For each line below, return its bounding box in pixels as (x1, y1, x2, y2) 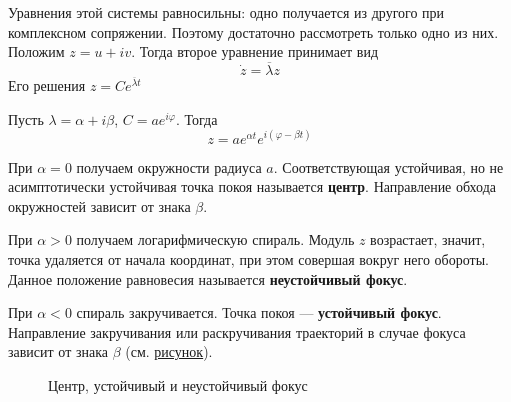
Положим (8, 41, 65, 62)
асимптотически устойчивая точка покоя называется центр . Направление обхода (8, 176, 496, 197)
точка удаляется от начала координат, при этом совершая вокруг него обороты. (8, 249, 489, 270)
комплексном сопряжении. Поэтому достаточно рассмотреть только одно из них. (8, 21, 499, 42)
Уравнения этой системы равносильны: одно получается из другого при (8, 2, 445, 22)
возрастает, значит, (370, 229, 486, 250)
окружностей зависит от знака (8, 195, 191, 216)
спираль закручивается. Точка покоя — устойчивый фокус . (76, 302, 442, 323)
